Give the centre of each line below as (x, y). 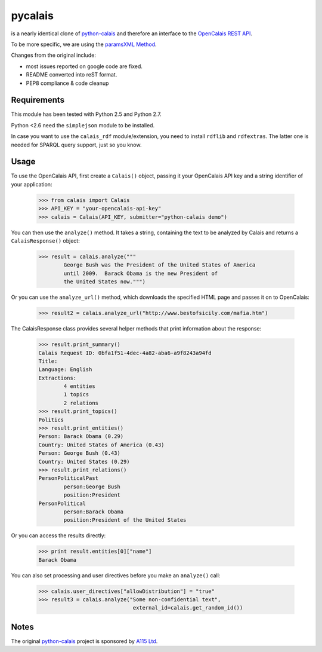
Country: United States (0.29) (84, 461)
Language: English (65, 370)
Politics (51, 420)
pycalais (32, 16)
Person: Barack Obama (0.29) (81, 437)
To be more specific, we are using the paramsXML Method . (84, 44)
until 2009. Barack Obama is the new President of (141, 273)
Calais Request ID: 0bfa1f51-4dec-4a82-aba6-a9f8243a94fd (125, 353)
